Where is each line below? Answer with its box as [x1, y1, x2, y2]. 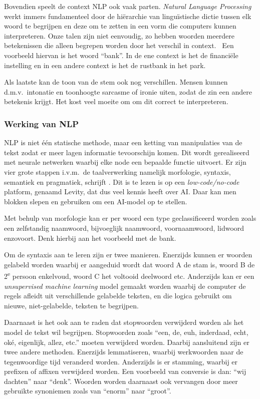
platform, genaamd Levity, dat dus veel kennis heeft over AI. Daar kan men [4, 186, 236, 197]
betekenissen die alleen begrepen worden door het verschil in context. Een [4, 40, 234, 51]
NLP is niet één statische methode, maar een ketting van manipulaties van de [4, 137, 242, 148]
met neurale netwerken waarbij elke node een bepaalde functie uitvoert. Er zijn [4, 157, 246, 167]
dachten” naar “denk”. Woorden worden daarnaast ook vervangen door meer [4, 375, 238, 386]
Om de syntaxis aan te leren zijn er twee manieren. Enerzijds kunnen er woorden [4, 249, 252, 260]
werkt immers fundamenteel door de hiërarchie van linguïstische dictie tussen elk [4, 11, 251, 21]
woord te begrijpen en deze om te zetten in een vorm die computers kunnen [4, 21, 236, 31]
